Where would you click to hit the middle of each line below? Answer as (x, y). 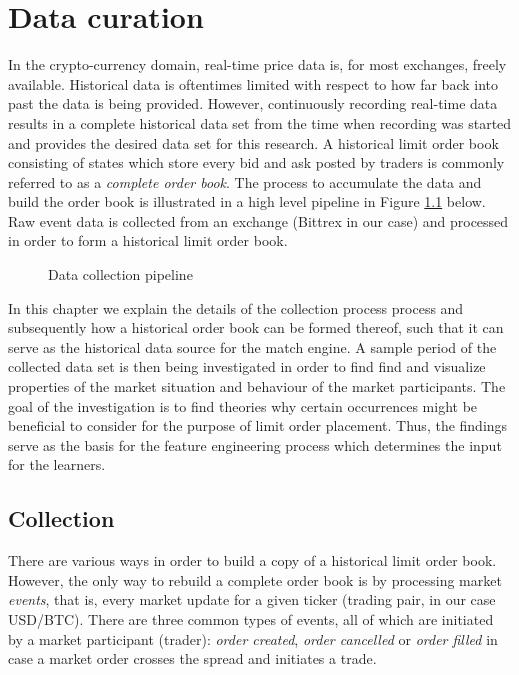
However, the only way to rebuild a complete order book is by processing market (255, 579)
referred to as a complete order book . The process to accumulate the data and (245, 181)
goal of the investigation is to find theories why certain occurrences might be (243, 405)
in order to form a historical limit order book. (148, 240)
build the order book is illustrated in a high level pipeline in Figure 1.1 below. (247, 201)
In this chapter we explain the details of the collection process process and (236, 307)
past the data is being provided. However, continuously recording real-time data (253, 103)
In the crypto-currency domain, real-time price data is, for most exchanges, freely (257, 64)
